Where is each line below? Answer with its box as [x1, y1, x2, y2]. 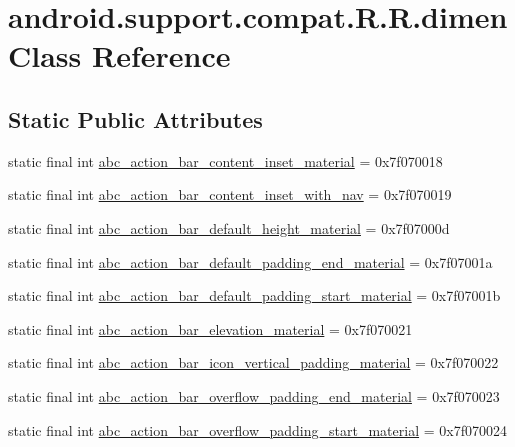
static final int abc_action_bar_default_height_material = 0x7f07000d [8, 217, 450, 238]
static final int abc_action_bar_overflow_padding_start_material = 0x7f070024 [8, 419, 507, 440]
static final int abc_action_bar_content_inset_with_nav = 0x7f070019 [8, 184, 452, 205]
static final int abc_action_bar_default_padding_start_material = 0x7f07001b [8, 285, 501, 306]
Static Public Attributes [8, 103, 263, 134]
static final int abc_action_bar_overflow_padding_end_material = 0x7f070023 [8, 385, 500, 406]
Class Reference [8, 35, 231, 76]
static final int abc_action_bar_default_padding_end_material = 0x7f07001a [8, 251, 493, 272]
